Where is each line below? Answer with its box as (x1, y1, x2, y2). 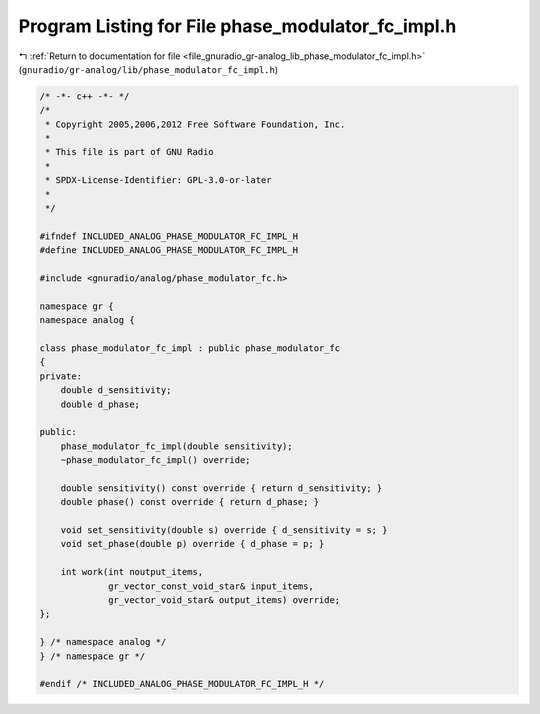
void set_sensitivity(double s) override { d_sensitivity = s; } (60, 525, 388, 536)
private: (39, 370, 83, 382)
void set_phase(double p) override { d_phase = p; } (60, 538, 325, 550)
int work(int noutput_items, (60, 566, 204, 578)
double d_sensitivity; (60, 385, 172, 396)
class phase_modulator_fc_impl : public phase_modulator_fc (39, 342, 341, 354)
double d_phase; (60, 398, 140, 410)
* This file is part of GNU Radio (45, 146, 214, 158)
